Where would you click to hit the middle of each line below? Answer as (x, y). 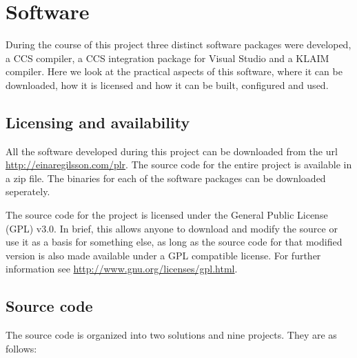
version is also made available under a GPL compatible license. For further (163, 255)
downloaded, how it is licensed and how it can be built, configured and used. (167, 84)
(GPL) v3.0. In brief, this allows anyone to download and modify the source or (172, 228)
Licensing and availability (98, 122)
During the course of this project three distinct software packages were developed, (178, 44)
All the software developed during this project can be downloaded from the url (172, 151)
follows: (21, 348)
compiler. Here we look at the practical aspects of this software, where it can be (174, 71)
